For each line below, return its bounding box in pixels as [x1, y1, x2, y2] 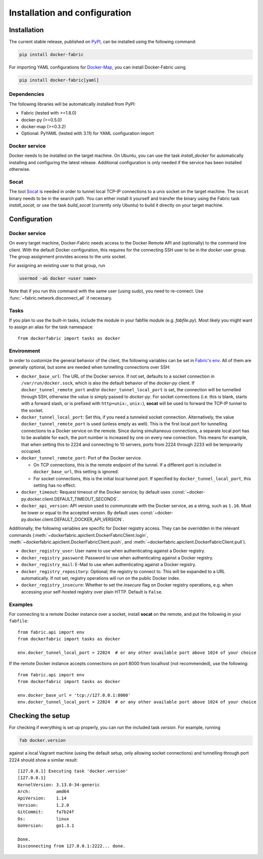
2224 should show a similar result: [9, 757, 78, 763]
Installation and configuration [9, 7, 131, 18]
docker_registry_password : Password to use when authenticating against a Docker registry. [21, 554, 214, 560]
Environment [9, 347, 40, 354]
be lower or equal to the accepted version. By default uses [21, 510, 139, 515]
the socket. [21, 407, 44, 413]
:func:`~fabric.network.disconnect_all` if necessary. [9, 295, 113, 301]
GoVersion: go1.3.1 [18, 823, 75, 828]
